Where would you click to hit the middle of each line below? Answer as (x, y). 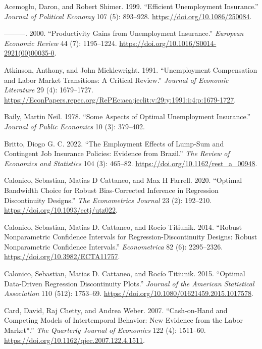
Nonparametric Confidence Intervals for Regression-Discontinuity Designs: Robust (131, 237)
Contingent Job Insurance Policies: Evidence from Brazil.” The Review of (117, 153)
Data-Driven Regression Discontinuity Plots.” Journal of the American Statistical (129, 283)
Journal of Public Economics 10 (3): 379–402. (74, 126)
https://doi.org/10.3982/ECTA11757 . (62, 256)
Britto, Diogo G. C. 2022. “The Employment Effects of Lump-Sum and (114, 143)
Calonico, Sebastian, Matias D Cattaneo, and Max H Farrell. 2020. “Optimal (123, 180)
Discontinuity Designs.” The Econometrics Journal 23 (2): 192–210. (108, 200)
